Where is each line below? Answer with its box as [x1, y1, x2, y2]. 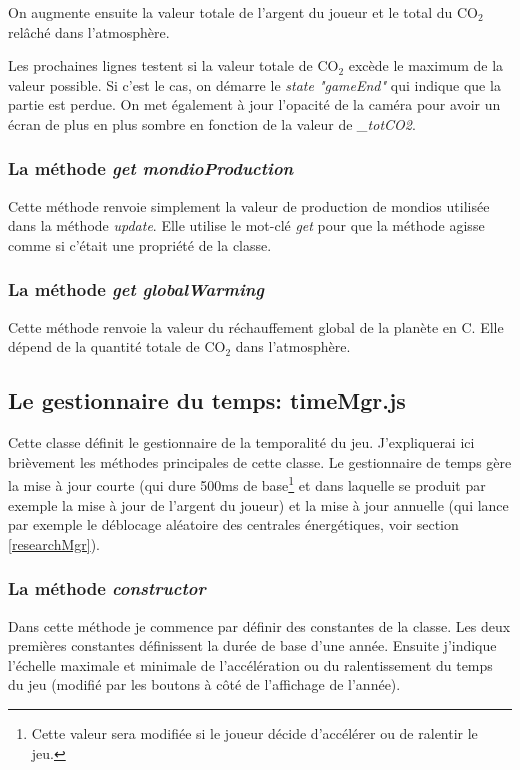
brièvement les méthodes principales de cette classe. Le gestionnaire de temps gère [8, 451, 512, 472]
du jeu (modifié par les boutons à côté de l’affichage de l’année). [8, 674, 401, 695]
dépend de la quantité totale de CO [8, 336, 226, 357]
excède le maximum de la [348, 55, 504, 76]
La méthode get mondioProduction [8, 156, 294, 181]
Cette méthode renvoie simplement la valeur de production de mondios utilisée [8, 195, 490, 216]
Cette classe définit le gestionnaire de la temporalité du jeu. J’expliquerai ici [8, 432, 475, 453]
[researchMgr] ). [8, 533, 100, 554]
